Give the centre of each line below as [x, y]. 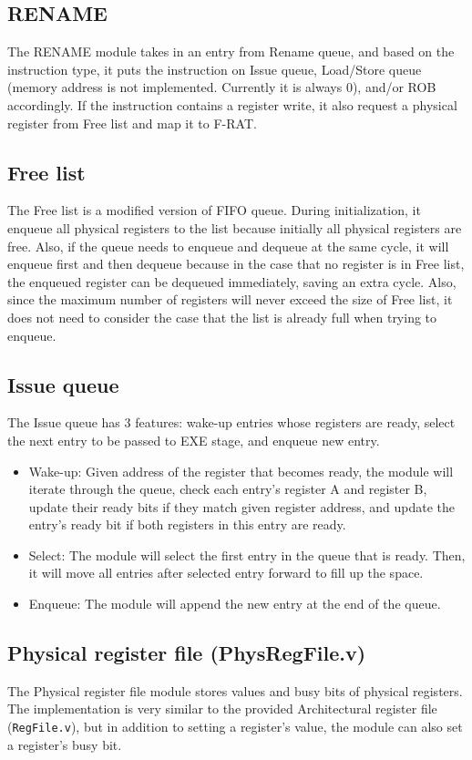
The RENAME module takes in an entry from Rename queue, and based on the [231, 51]
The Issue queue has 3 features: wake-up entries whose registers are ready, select [231, 422]
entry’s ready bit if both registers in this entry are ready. [187, 524]
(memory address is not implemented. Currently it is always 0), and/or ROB [222, 87]
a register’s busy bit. [65, 744]
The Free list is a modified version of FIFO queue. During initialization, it [214, 210]
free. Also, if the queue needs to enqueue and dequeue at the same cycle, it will [228, 246]
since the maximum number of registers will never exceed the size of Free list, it [230, 299]
